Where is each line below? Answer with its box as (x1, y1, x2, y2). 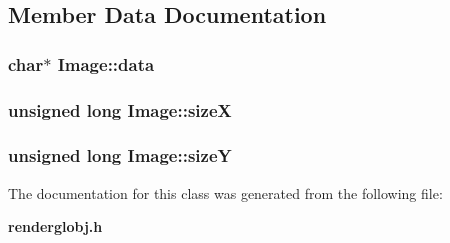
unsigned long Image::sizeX (8, 97, 232, 122)
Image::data (57, 51, 155, 76)
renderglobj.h (8, 216, 103, 237)
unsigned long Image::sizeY (8, 143, 232, 168)
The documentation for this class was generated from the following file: (8, 182, 443, 203)
